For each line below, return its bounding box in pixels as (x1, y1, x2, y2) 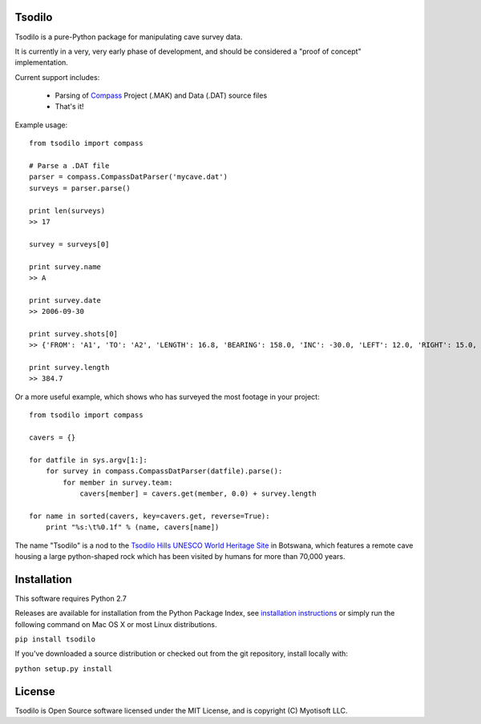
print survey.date (29, 296, 102, 304)
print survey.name (29, 262, 102, 271)
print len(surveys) (29, 206, 106, 215)
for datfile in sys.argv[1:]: (29, 455, 148, 465)
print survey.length (29, 363, 110, 372)
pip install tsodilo (14, 635, 96, 644)
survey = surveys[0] (29, 239, 110, 248)
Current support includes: (14, 72, 100, 82)
